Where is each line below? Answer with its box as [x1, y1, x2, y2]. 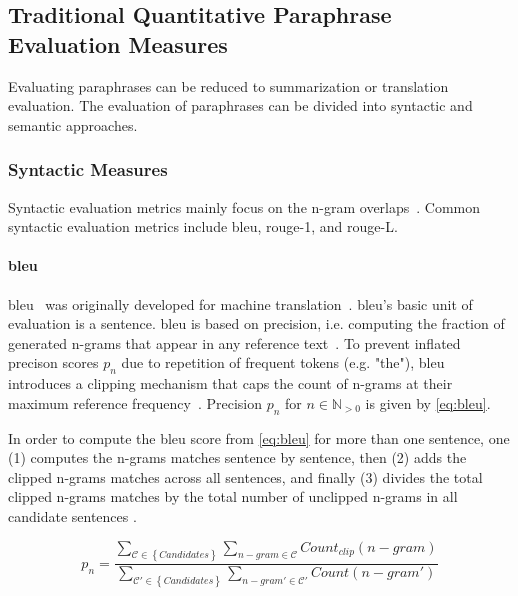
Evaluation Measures [8, 28, 228, 59]
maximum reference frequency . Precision [8, 392, 262, 413]
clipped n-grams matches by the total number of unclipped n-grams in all [8, 486, 458, 507]
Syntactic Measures [8, 157, 168, 182]
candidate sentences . [8, 505, 137, 526]
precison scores [8, 352, 99, 373]
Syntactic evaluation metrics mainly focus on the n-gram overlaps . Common [8, 196, 481, 217]
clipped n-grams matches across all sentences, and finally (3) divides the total [8, 466, 483, 487]
